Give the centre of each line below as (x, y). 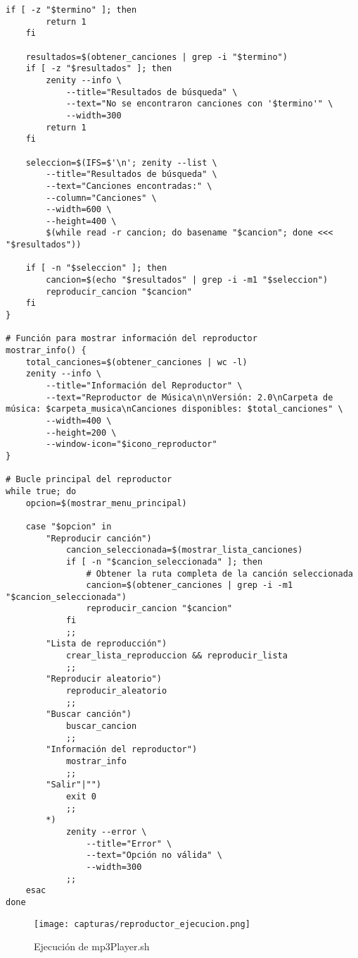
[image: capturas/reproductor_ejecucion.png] (142, 924)
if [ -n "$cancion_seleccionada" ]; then (164, 561)
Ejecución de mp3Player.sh (92, 946)
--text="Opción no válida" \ (154, 855)
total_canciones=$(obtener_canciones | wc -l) (136, 362)
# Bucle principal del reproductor (89, 480)
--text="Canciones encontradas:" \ (129, 186)
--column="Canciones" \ (101, 198)
